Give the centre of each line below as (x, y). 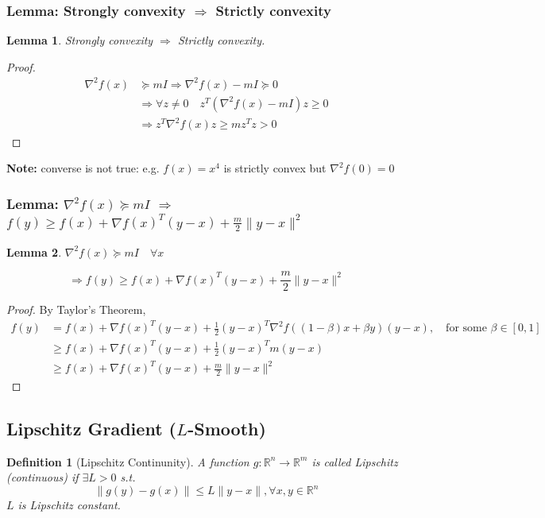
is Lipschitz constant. (69, 505)
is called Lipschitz (355, 461)
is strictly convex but (275, 168)
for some (466, 329)
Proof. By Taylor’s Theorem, (76, 309)
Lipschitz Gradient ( (91, 428)
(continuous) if (43, 477)
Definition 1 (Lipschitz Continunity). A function (128, 461)
